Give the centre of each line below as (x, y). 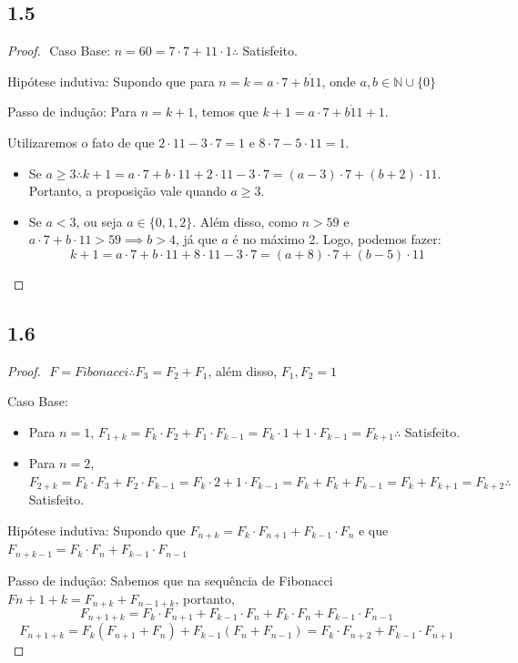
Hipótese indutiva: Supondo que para (111, 81)
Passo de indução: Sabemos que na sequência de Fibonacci (170, 580)
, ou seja (99, 221)
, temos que (226, 112)
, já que (196, 239)
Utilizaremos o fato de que (81, 142)
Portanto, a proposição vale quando (127, 191)
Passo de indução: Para (72, 112)
